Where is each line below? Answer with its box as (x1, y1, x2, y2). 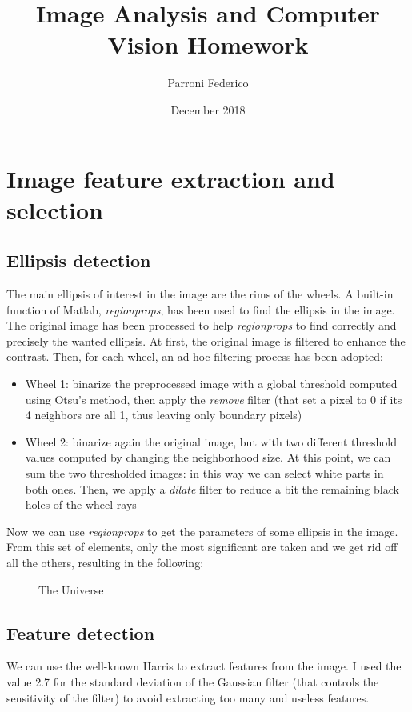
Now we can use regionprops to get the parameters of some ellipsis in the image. (6, 522, 398, 539)
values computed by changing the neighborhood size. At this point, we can (25, 449, 391, 466)
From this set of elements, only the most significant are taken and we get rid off (6, 538, 398, 555)
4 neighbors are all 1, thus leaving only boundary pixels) (25, 406, 302, 423)
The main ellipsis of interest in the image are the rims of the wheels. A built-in (6, 286, 394, 302)
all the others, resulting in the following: (6, 554, 204, 570)
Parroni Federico (167, 74, 249, 91)
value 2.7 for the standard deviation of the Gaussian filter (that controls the (6, 673, 379, 690)
